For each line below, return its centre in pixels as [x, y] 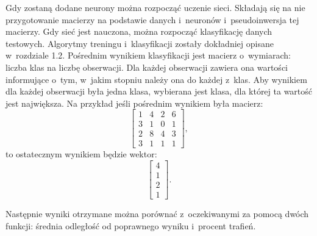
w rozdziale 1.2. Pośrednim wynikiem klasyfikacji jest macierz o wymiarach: [148, 55]
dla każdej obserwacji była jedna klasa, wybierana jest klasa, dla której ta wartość [159, 91]
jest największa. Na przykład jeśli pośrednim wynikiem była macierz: [134, 103]
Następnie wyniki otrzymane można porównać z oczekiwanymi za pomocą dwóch [157, 214]
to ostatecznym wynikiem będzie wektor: [81, 154]
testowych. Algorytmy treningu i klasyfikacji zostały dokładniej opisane [140, 43]
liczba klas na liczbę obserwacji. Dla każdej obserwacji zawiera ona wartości [147, 67]
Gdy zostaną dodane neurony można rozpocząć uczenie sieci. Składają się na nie [155, 7]
